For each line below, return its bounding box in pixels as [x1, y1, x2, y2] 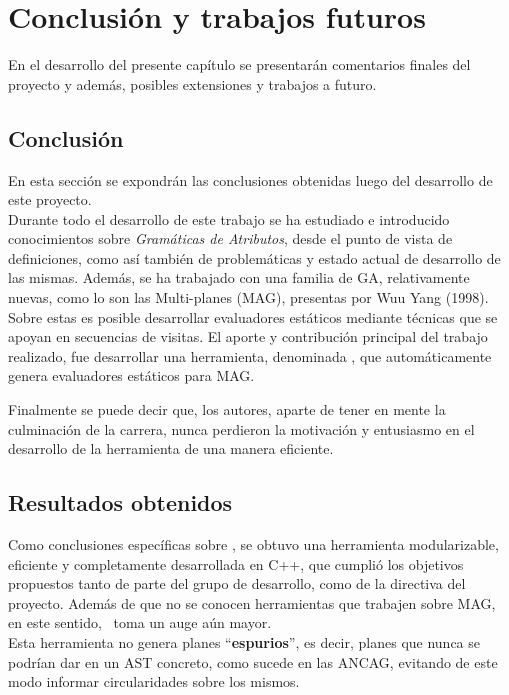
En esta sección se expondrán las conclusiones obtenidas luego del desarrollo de [8, 169, 493, 190]
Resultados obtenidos [8, 487, 233, 518]
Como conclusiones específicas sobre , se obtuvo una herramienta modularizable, [8, 534, 499, 555]
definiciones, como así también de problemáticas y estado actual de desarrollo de [8, 247, 501, 268]
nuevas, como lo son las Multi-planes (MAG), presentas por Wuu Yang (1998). [8, 287, 489, 308]
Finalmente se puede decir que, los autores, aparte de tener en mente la [8, 399, 446, 420]
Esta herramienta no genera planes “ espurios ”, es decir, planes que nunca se [8, 632, 481, 652]
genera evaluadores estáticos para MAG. [8, 365, 255, 386]
